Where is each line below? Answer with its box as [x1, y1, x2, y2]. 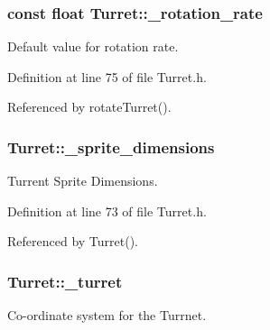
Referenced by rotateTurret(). [7, 97, 172, 116]
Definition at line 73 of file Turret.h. [7, 201, 207, 220]
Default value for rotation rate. [7, 37, 179, 56]
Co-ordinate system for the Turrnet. [7, 306, 207, 325]
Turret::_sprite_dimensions [7, 135, 215, 158]
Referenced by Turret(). [7, 232, 138, 251]
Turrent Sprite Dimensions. [7, 171, 158, 190]
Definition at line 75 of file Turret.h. [7, 67, 207, 86]
